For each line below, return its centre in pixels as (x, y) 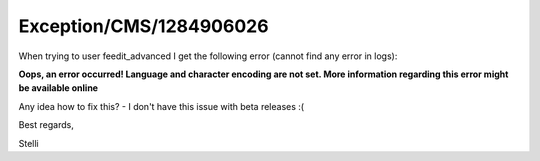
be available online (58, 88)
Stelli (28, 143)
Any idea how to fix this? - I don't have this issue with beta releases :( (161, 106)
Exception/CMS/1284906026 (143, 26)
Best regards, (46, 125)
